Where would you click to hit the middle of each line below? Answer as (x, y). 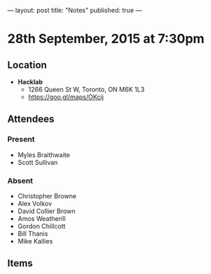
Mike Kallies (35, 241)
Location (27, 65)
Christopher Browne (47, 196)
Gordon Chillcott (41, 226)
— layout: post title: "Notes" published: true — (75, 10)
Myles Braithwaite (44, 154)
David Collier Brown (46, 211)
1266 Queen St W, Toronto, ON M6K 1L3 (86, 89)
